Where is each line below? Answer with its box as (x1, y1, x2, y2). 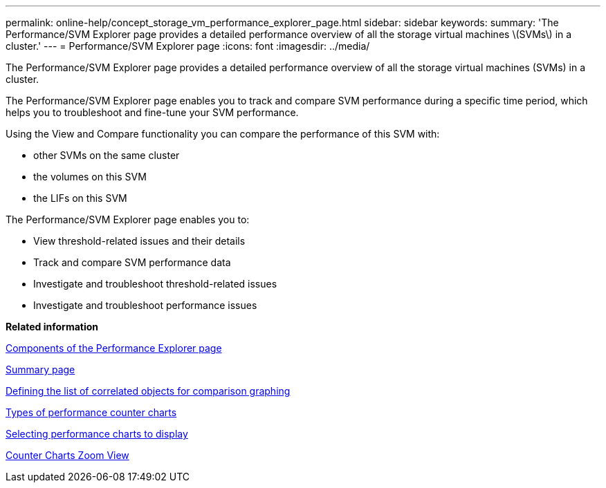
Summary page (6, 364, 75, 375)
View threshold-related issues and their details (33, 235, 246, 247)
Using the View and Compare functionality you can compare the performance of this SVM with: (6, 128, 440, 140)
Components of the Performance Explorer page (6, 342, 222, 354)
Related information (6, 321, 99, 332)
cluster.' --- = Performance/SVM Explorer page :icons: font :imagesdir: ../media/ (6, 40, 370, 52)
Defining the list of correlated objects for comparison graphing (6, 385, 291, 397)
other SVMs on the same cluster (33, 149, 180, 161)
